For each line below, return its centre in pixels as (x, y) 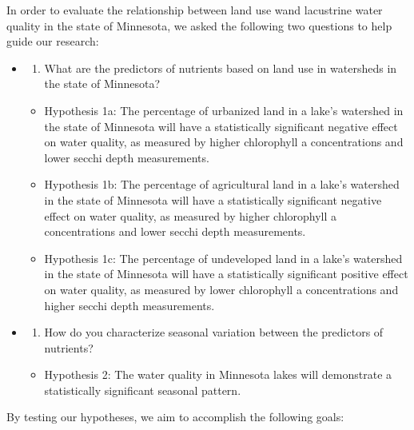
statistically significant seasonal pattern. (143, 390)
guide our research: (53, 41)
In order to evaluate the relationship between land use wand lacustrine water (195, 10)
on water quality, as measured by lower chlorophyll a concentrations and (221, 289)
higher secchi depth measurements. (129, 305)
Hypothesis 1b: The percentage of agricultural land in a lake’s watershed (222, 184)
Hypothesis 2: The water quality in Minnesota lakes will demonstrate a (218, 374)
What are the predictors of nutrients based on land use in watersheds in (221, 68)
